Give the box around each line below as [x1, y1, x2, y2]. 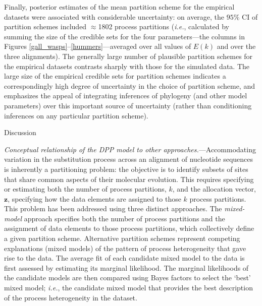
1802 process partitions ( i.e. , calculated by [98, 21, 229, 32]
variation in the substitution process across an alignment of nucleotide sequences [4, 154, 253, 164]
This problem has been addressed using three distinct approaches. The [4, 203, 222, 214]
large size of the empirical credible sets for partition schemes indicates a [4, 71, 226, 81]
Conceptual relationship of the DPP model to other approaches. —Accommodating [4, 144, 256, 154]
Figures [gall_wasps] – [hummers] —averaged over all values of [4, 41, 191, 51]
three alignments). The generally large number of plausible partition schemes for [4, 50, 253, 61]
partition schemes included [4, 21, 87, 32]
